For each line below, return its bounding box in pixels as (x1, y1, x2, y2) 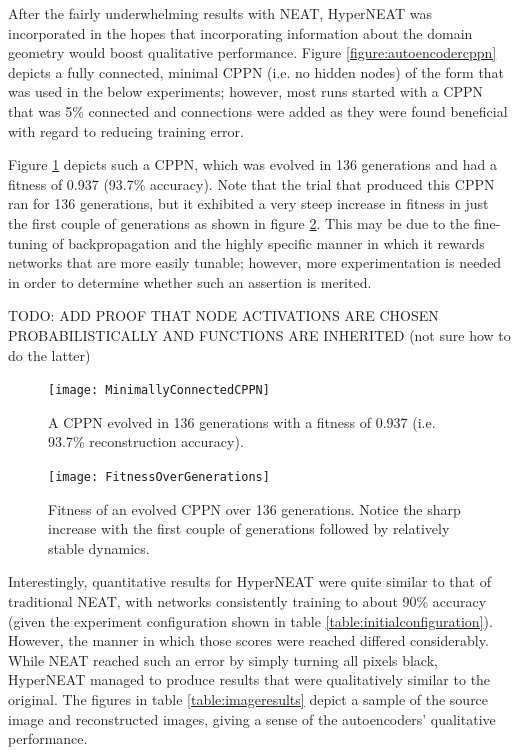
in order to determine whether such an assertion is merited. (8, 271, 372, 292)
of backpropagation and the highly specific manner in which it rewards (52, 232, 485, 253)
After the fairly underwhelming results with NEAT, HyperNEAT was (8, 3, 432, 23)
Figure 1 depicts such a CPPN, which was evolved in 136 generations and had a (8, 154, 498, 175)
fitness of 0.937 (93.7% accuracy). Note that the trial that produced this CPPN (8, 173, 495, 194)
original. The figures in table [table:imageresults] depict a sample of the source (8, 688, 489, 709)
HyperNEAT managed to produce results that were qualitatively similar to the (8, 669, 491, 690)
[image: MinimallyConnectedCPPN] (48, 383, 270, 398)
